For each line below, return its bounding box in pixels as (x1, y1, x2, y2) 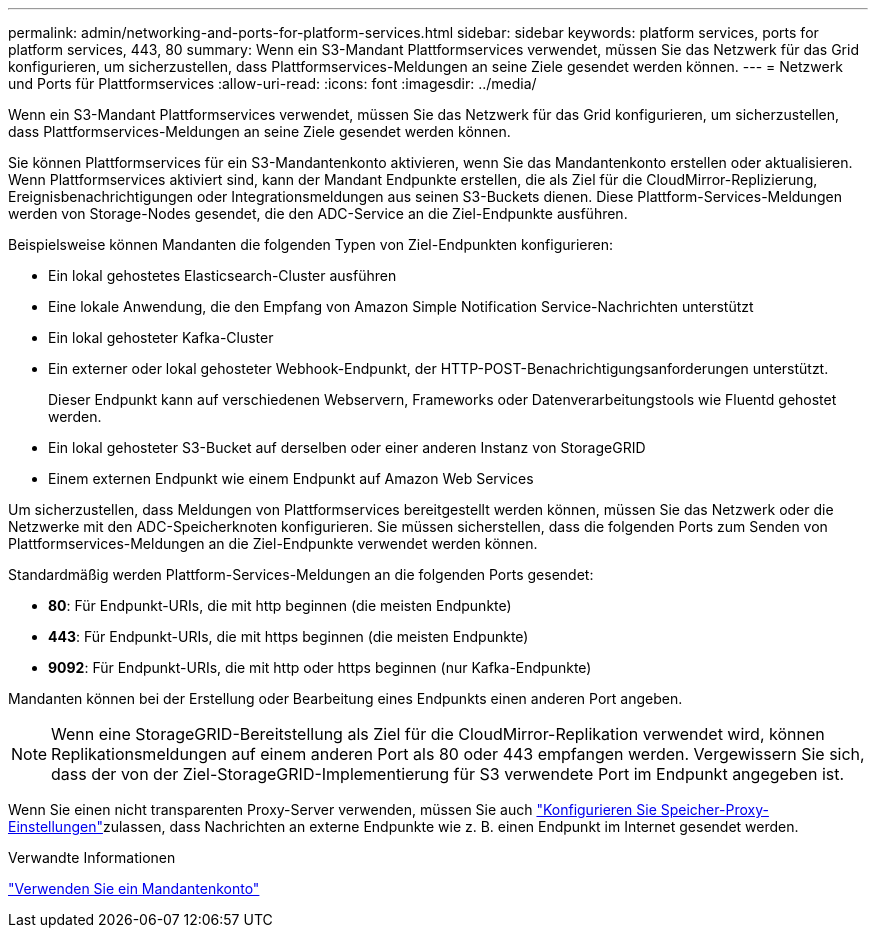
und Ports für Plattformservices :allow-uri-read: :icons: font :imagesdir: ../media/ (8, 75, 537, 92)
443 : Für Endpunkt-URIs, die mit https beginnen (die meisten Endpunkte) (48, 628, 529, 645)
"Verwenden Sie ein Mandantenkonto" (8, 880, 260, 897)
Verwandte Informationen (8, 849, 176, 866)
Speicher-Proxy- (660, 801, 769, 818)
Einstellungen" (8, 818, 103, 835)
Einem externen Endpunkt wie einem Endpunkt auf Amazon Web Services (48, 470, 534, 487)
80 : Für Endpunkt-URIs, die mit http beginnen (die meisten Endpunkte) (48, 597, 512, 614)
